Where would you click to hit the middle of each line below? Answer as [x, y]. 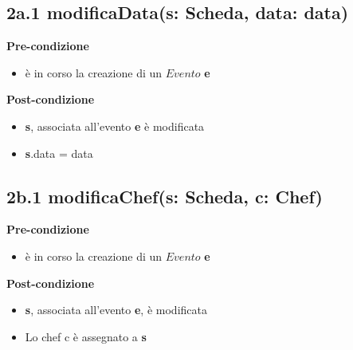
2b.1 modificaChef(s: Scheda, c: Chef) [165, 196]
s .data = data [59, 153]
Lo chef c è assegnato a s [86, 336]
